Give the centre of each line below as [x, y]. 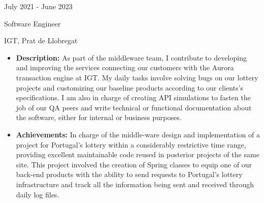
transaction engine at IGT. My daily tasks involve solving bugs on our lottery [137, 77]
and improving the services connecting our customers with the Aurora [125, 67]
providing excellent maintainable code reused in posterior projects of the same [138, 154]
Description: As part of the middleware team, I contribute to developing [131, 57]
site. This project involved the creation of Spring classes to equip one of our [134, 164]
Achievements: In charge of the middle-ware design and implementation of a [138, 134]
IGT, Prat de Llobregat [41, 40]
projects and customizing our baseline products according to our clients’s [130, 87]
